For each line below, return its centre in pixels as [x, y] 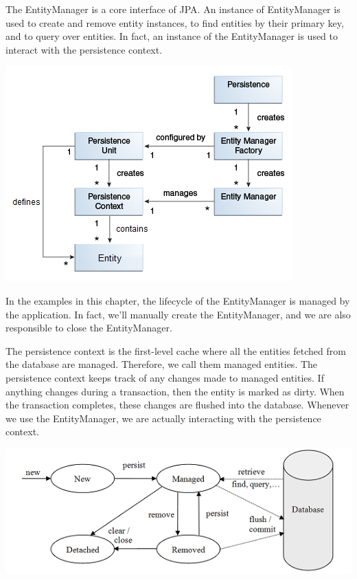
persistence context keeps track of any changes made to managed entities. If [165, 377]
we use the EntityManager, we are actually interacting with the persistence [163, 418]
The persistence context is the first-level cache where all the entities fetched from [176, 350]
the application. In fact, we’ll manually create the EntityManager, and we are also [178, 314]
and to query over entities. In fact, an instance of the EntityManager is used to [172, 36]
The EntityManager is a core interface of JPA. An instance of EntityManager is [173, 9]
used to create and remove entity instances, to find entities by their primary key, [175, 22]
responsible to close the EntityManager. [89, 328]
